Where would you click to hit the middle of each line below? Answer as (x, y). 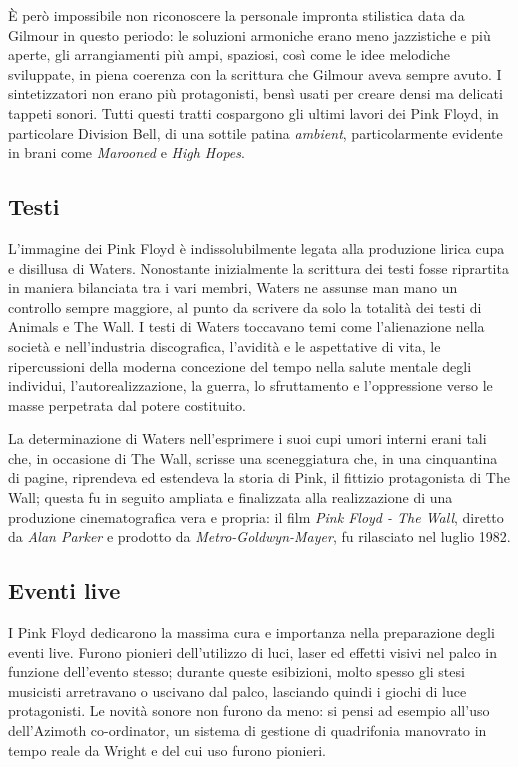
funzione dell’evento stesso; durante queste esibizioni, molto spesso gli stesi (236, 671)
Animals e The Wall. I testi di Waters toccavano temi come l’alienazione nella (246, 326)
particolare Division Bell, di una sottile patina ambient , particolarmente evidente (255, 132)
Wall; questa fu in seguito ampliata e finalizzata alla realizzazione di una (230, 497)
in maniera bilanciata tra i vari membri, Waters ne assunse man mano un (233, 287)
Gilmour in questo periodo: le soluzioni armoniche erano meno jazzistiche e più (249, 34)
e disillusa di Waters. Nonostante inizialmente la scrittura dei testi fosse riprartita (258, 267)
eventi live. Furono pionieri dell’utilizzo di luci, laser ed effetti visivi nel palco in (252, 651)
